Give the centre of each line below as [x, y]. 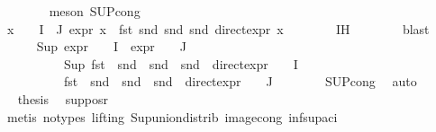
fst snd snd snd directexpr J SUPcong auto [240, 81]
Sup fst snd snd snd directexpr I [181, 63]
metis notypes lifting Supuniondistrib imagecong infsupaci [172, 116]
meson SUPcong [95, 11]
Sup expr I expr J [112, 46]
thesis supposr [63, 98]
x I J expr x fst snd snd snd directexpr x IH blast [218, 28]
